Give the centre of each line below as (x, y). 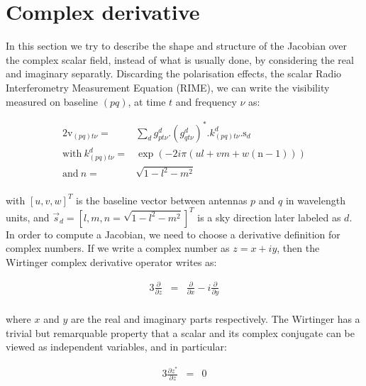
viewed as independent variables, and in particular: (116, 347)
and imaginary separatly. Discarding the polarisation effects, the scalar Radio (174, 73)
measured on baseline (52, 101)
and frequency (206, 101)
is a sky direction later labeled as (269, 217)
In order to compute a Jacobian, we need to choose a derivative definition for (173, 234)
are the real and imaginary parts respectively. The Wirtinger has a (215, 319)
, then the (298, 248)
